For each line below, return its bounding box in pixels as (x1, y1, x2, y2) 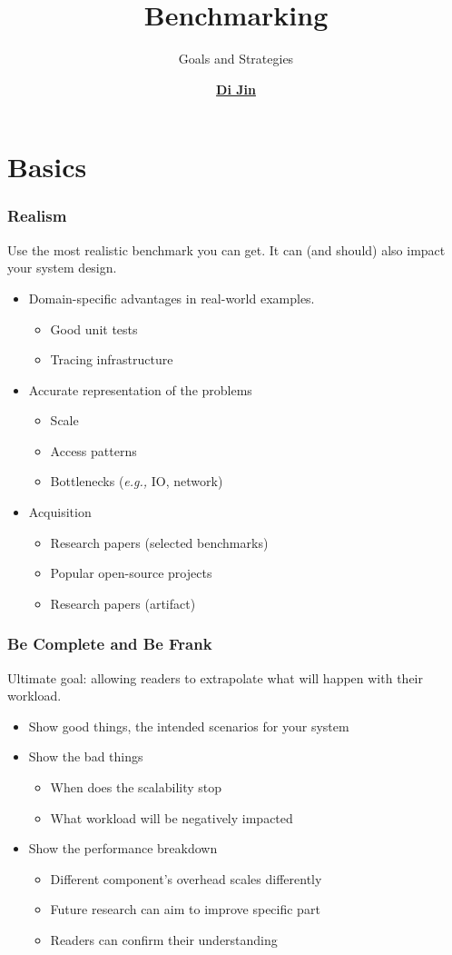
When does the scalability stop (50, 778, 222, 797)
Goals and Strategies (178, 49, 294, 68)
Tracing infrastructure (50, 350, 173, 369)
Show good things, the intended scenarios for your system (28, 716, 349, 735)
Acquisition (28, 502, 92, 522)
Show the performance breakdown (28, 839, 218, 858)
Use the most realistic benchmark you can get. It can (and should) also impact (7, 240, 446, 259)
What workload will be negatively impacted (50, 808, 293, 827)
